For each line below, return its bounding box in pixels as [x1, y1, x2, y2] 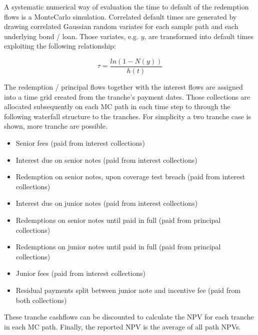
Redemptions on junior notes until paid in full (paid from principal [15, 241, 221, 252]
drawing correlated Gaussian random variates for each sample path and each [4, 21, 238, 32]
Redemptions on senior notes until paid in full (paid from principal [15, 214, 221, 225]
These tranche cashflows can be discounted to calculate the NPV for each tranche [4, 311, 254, 322]
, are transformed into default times [144, 31, 253, 41]
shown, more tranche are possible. [4, 121, 107, 131]
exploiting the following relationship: [4, 41, 116, 51]
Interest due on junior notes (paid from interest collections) [15, 198, 198, 208]
